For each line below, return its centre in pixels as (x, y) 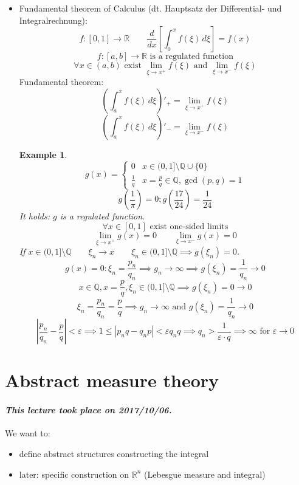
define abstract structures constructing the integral (114, 453)
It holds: (34, 216)
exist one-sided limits (189, 226)
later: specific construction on (74, 474)
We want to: (28, 433)
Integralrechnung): (53, 20)
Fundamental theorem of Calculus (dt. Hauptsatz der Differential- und (150, 8)
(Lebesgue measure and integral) (205, 474)
